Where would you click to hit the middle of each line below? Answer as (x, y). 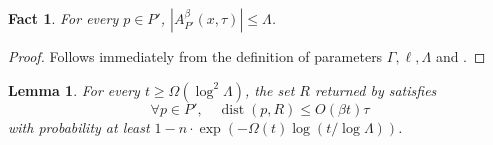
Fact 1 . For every (63, 18)
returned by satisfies (375, 89)
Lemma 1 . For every (74, 89)
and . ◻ (460, 56)
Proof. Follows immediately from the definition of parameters (195, 56)
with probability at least (79, 126)
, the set (269, 89)
